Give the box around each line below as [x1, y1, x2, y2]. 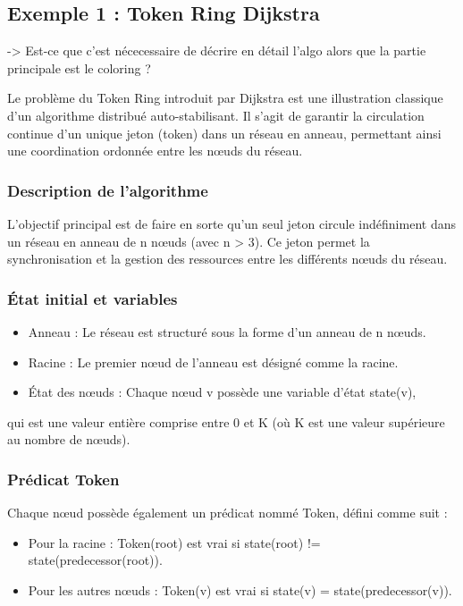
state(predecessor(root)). [28, 551, 163, 569]
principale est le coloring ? [7, 58, 151, 77]
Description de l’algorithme [7, 179, 208, 201]
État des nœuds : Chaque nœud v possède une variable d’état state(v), [28, 383, 417, 401]
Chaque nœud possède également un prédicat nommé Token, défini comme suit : [7, 503, 448, 522]
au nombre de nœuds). [7, 430, 130, 449]
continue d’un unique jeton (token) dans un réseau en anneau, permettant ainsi [7, 123, 442, 142]
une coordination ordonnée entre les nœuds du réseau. [7, 141, 303, 160]
